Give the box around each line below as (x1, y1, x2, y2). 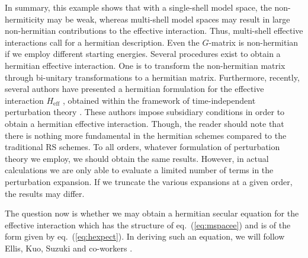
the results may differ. (5, 187, 85, 199)
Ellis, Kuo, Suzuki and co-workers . (5, 241, 133, 254)
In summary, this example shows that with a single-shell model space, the (5, 1, 272, 13)
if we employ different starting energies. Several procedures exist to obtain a (5, 47, 281, 60)
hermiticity (5, 12, 44, 25)
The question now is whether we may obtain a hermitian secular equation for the (5, 207, 299, 219)
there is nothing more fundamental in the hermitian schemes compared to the (5, 129, 287, 141)
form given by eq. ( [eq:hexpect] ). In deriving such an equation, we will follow (5, 230, 285, 243)
